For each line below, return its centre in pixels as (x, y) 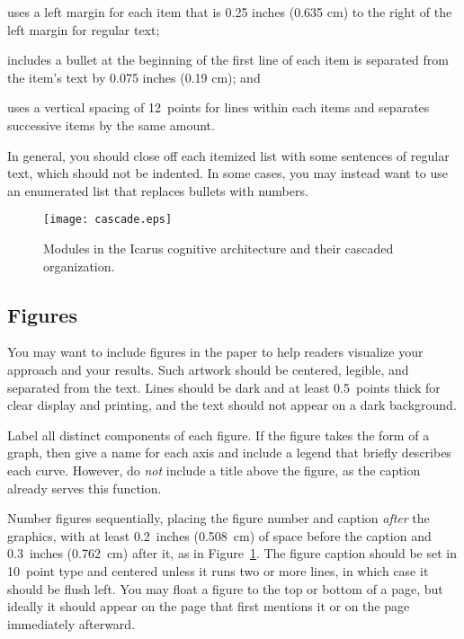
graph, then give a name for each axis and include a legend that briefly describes (229, 453)
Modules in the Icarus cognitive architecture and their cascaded (219, 248)
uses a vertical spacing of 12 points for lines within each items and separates (219, 107)
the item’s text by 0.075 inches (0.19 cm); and (134, 77)
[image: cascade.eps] (108, 220)
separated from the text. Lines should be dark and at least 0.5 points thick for (224, 387)
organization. (79, 266)
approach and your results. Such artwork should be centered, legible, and (208, 369)
